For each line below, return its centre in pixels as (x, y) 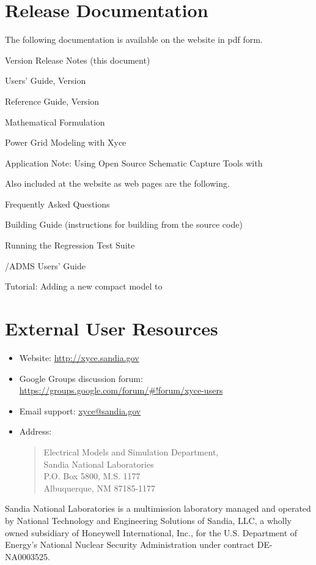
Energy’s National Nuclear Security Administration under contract (130, 544)
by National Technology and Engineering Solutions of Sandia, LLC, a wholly (148, 520)
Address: (35, 431)
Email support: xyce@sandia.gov (80, 410)
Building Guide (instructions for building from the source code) (124, 224)
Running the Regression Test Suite (70, 245)
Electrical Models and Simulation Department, (131, 451)
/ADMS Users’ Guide (45, 265)
